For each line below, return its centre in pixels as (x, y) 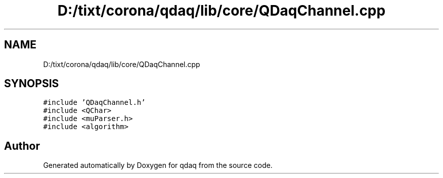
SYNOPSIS (32, 84)
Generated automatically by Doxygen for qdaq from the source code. (158, 165)
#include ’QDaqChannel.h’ (94, 103)
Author (22, 146)
